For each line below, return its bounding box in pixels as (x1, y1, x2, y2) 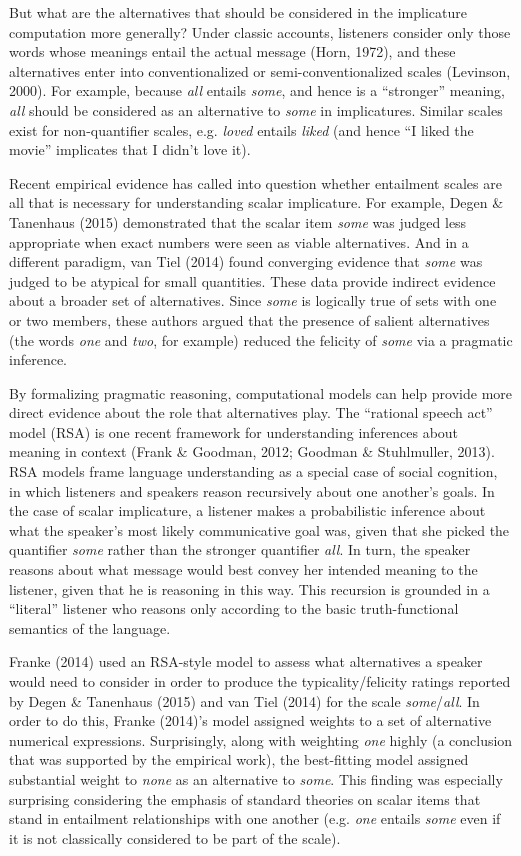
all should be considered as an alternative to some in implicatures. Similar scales (9, 99, 503, 120)
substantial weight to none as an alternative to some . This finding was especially (9, 768, 503, 789)
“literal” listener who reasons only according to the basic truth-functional (9, 598, 459, 619)
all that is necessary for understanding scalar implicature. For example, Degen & (9, 192, 504, 213)
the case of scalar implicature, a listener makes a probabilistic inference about (9, 500, 486, 521)
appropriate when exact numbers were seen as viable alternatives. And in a (9, 231, 469, 252)
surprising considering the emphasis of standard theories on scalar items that (9, 788, 481, 809)
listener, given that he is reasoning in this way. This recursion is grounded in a (9, 578, 490, 599)
